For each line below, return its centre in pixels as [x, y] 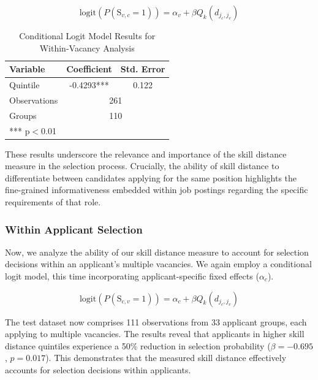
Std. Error [143, 69]
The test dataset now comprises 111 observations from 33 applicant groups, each [156, 321]
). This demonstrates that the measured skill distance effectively [166, 358]
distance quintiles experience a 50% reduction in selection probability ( [138, 345]
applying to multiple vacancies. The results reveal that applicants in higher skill [155, 334]
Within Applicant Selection [74, 229]
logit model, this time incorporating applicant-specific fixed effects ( [132, 276]
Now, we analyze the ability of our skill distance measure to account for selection [157, 252]
